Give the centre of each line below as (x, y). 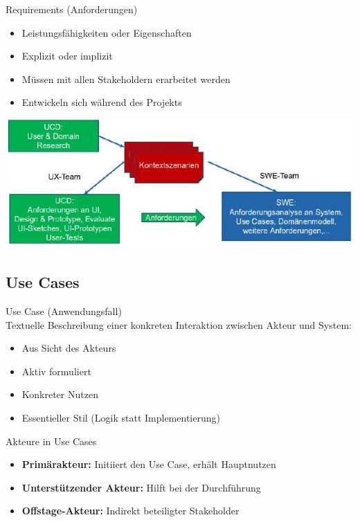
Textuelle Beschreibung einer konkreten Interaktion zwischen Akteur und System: (179, 324)
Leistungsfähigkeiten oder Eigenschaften (107, 32)
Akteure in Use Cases (51, 441)
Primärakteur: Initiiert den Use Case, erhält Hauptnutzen (149, 464)
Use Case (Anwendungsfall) (64, 311)
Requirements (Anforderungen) (72, 9)
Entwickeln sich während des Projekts (102, 102)
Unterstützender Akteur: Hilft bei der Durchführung (141, 487)
